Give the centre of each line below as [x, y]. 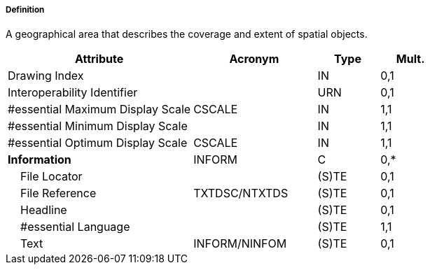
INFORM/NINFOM [240, 244]
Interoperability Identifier [73, 93]
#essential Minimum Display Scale [98, 126]
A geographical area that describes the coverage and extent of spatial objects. [187, 34]
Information [40, 160]
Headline [44, 210]
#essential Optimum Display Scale [98, 143]
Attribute [99, 59]
